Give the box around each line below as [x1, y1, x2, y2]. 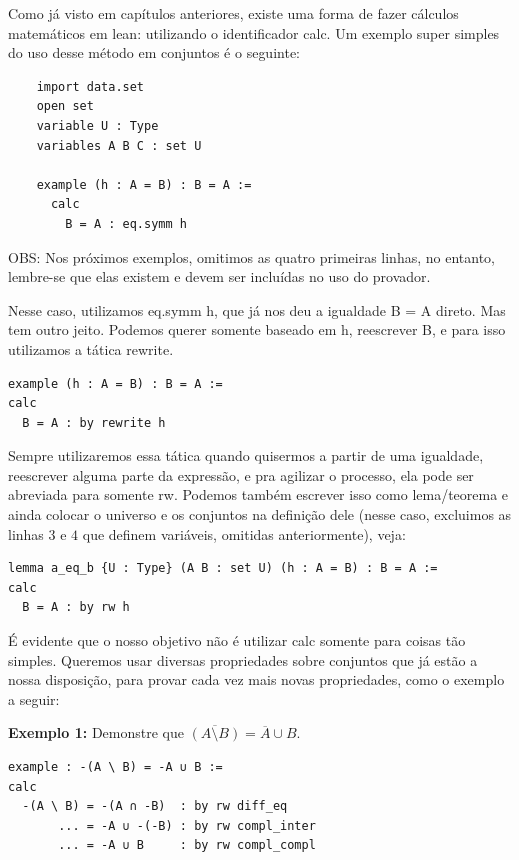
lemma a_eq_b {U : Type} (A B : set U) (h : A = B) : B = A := [8, 561, 438, 576]
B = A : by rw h [22, 600, 130, 615]
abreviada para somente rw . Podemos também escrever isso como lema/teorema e [8, 484, 509, 505]
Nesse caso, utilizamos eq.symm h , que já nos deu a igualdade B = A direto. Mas [8, 299, 506, 320]
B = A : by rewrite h [22, 415, 166, 430]
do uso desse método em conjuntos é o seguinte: [8, 42, 300, 63]
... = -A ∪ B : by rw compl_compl [58, 838, 316, 853]
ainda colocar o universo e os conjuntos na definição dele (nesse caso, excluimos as [8, 504, 512, 525]
